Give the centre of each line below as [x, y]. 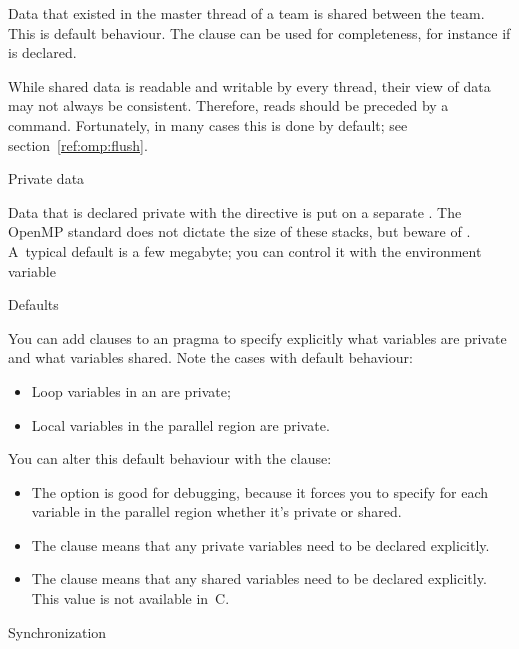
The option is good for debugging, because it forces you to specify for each [259, 491]
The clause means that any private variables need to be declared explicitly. [260, 544]
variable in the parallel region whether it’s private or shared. [216, 511]
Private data [46, 178]
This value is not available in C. [130, 598]
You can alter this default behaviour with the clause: [170, 458]
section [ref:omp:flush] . [78, 144]
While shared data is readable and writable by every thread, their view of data [249, 85]
